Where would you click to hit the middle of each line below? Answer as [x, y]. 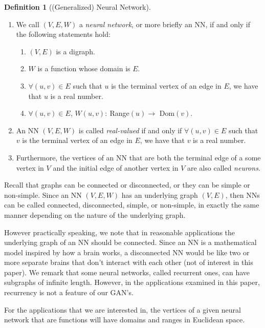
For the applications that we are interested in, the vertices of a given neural [123, 309]
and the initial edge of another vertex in [116, 167]
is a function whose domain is [84, 68]
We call [28, 24]
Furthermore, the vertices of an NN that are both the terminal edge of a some [138, 157]
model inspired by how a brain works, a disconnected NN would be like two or [127, 252]
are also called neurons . [224, 167]
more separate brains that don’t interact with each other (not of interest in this [129, 262]
